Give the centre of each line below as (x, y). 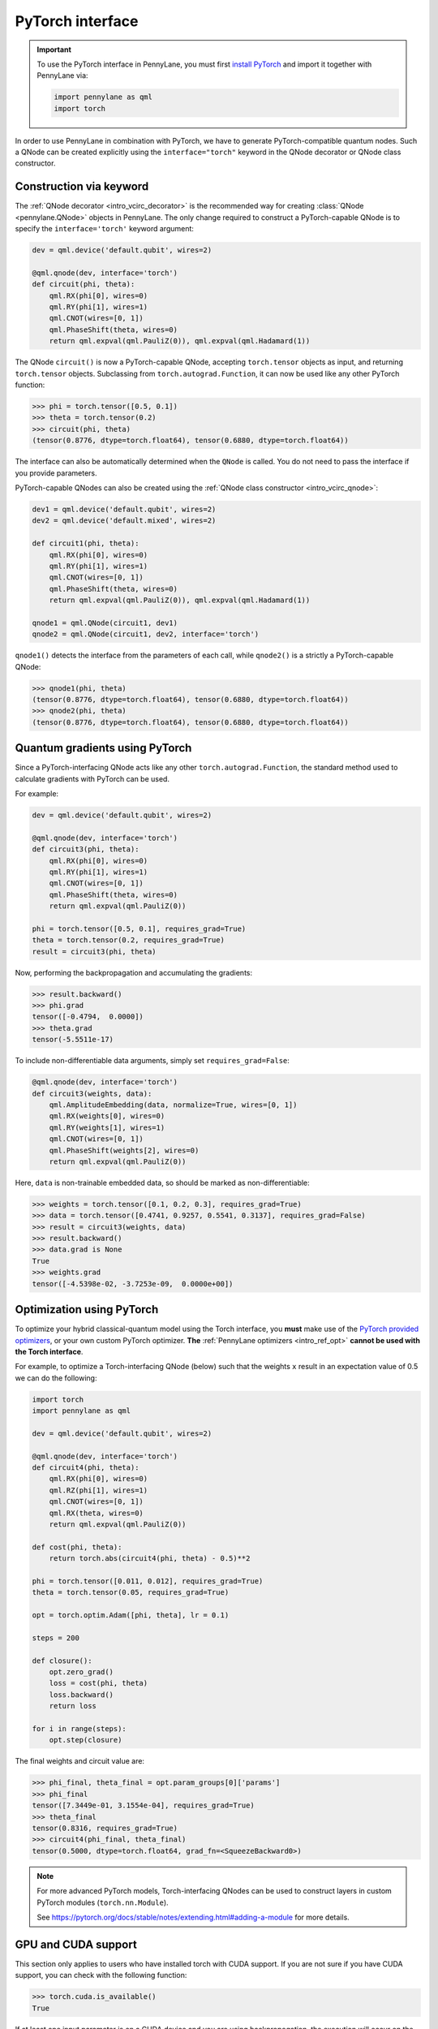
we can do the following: (56, 1378)
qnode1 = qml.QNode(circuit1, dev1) (105, 622)
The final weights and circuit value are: (80, 1761)
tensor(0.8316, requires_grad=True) (105, 1828)
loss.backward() (81, 1695)
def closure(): (62, 1661)
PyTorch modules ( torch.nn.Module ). (103, 1902)
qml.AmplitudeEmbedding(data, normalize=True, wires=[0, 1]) (173, 1105)
